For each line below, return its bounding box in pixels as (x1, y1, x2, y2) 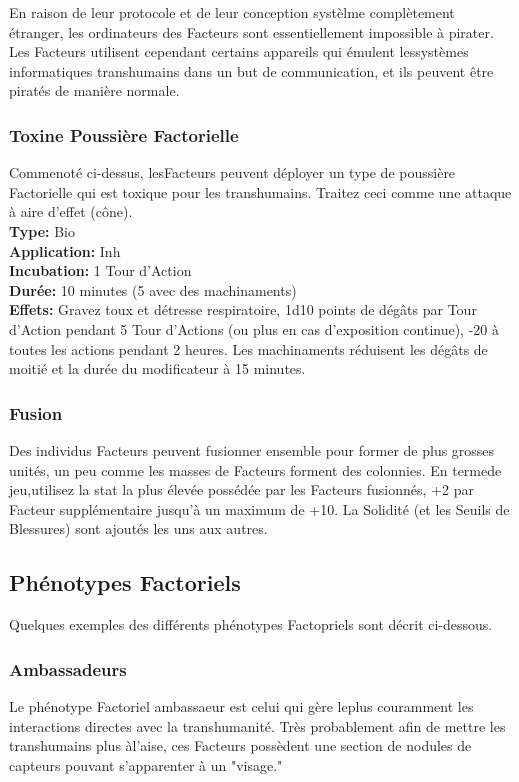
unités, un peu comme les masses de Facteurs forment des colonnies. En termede (9, 459, 502, 480)
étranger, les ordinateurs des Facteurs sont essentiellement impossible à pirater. (9, 21, 494, 42)
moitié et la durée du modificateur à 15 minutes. (9, 358, 306, 379)
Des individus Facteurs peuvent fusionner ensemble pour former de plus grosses (9, 439, 495, 460)
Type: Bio (9, 220, 75, 241)
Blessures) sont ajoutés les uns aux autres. (9, 518, 268, 539)
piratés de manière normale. (9, 80, 180, 101)
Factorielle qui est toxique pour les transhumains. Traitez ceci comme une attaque (9, 181, 512, 202)
